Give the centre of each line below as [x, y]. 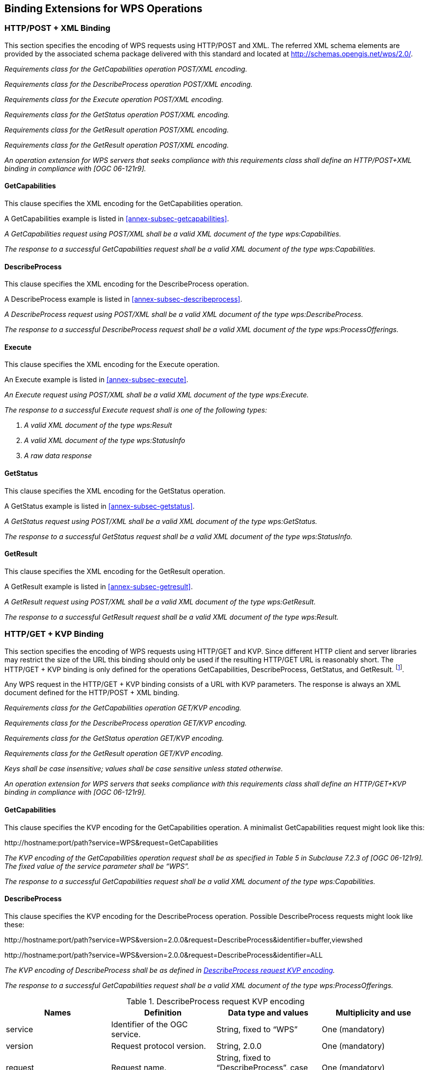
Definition [163, 1012]
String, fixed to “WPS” [257, 1029]
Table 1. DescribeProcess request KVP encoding [215, 1001]
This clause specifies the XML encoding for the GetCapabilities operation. [124, 204]
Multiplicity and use [374, 1012]
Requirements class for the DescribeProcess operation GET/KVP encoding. [126, 723]
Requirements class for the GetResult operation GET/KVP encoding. [114, 754]
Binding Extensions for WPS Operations [104, 9]
